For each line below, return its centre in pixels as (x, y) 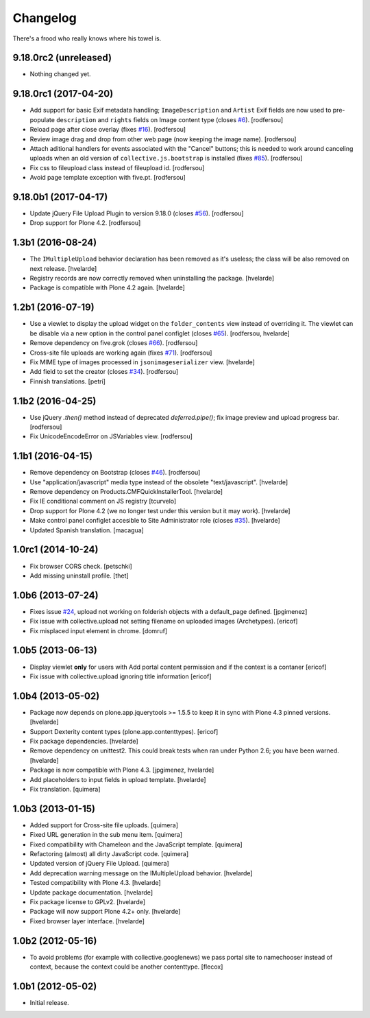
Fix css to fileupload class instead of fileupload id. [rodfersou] (117, 167)
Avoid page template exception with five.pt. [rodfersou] (108, 178)
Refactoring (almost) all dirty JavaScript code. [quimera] (109, 854)
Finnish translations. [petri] (68, 381)
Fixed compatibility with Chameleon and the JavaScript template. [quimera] (136, 844)
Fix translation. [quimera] (65, 789)
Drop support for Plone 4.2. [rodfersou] (85, 223)
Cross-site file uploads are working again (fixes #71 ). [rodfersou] (121, 353)
